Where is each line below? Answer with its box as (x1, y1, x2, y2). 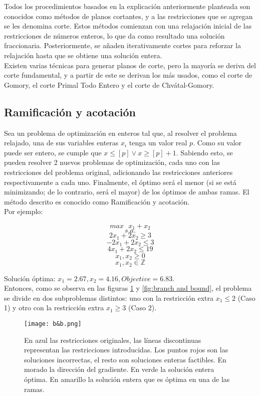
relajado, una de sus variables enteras (4, 137, 119, 148)
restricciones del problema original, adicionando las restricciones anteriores (4, 166, 233, 177)
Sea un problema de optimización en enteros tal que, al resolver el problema (4, 127, 237, 138)
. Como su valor (193, 137, 242, 148)
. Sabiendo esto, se (176, 147, 233, 157)
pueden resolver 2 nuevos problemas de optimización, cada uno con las (4, 157, 220, 167)
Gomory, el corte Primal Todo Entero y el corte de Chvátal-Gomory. (4, 79, 214, 90)
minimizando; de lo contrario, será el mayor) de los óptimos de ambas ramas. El (4, 186, 249, 197)
